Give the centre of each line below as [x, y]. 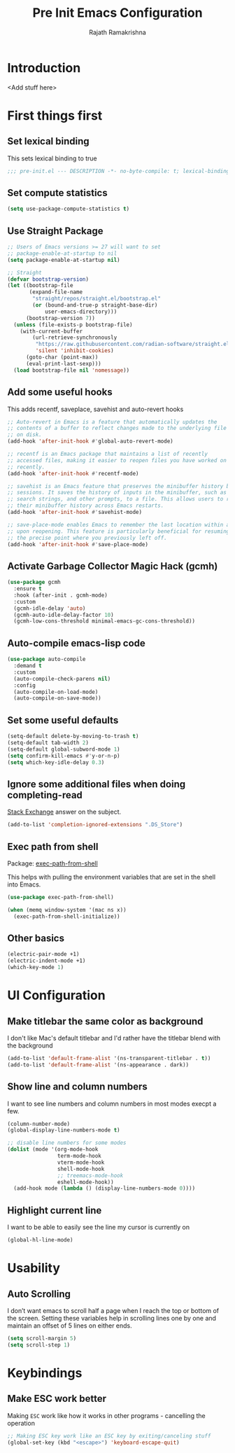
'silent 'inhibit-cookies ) [74, 351]
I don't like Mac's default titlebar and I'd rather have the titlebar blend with [114, 1038]
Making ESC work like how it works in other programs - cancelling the [106, 1415]
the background [30, 1045]
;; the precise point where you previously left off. [87, 538]
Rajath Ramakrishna [117, 32]
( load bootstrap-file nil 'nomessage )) [72, 370]
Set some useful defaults [63, 720]
